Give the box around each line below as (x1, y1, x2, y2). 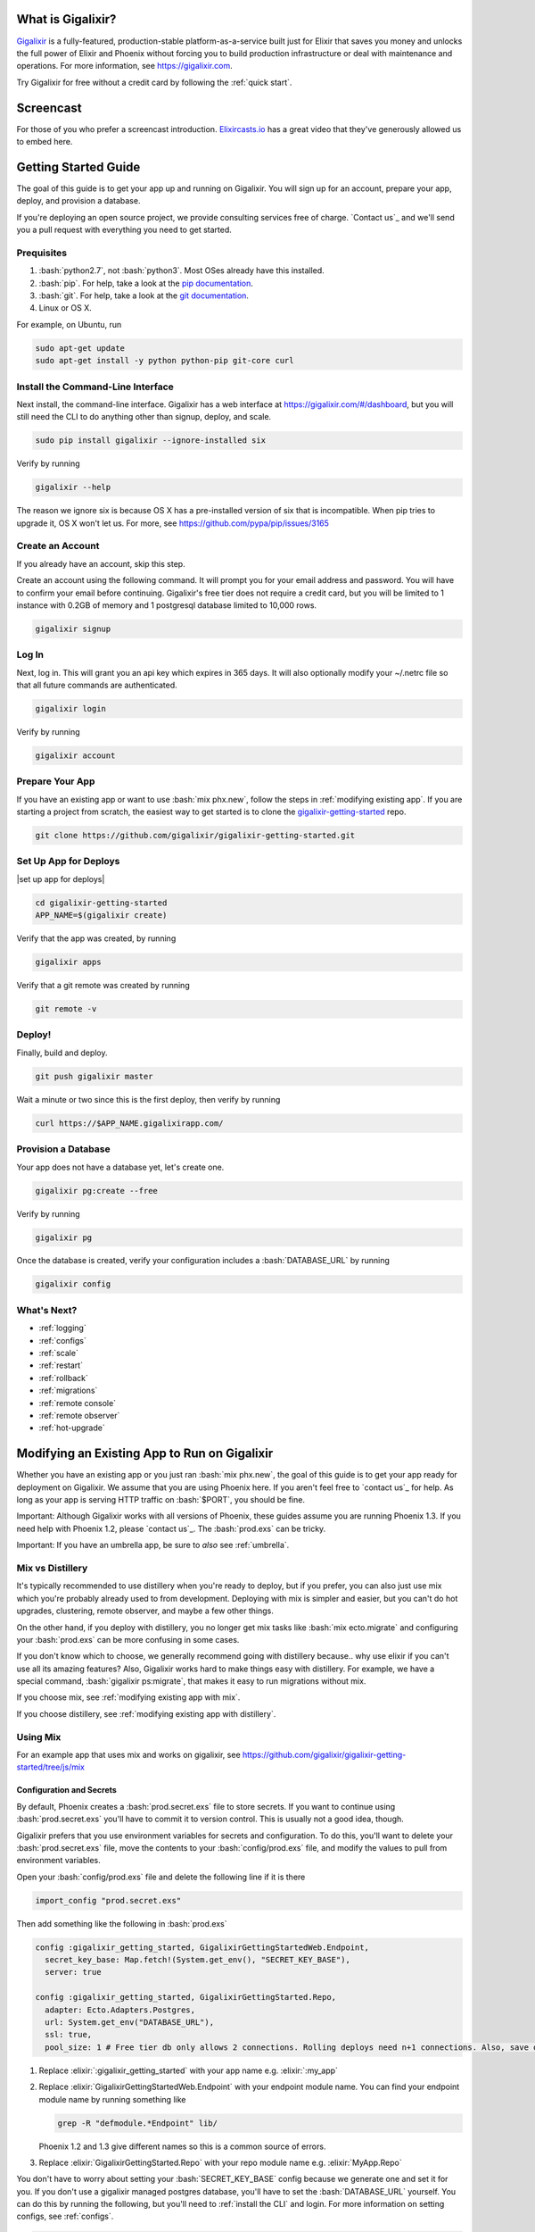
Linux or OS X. (38, 303, 93, 313)
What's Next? (16, 1303, 78, 1316)
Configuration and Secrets (16, 1785, 118, 1795)
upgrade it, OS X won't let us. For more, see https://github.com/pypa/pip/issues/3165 (16, 518, 330, 529)
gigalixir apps (35, 957, 102, 968)
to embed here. (16, 136, 73, 146)
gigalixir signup (35, 623, 111, 634)
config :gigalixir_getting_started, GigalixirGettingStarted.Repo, (35, 1992, 337, 2003)
